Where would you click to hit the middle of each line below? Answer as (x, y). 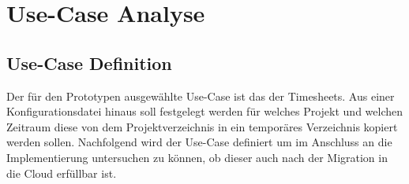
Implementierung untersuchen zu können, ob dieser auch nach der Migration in (197, 157)
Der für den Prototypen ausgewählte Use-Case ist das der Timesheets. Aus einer (201, 96)
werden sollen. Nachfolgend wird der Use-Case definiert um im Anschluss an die (199, 142)
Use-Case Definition (89, 63)
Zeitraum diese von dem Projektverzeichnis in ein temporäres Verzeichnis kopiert (202, 126)
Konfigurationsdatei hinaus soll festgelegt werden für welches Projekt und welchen (205, 111)
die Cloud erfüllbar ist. (62, 173)
